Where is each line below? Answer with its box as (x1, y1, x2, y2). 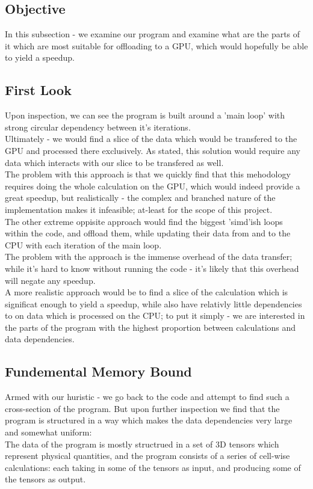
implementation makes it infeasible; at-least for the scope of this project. (5, 203, 273, 215)
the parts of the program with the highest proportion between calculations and (5, 321, 296, 333)
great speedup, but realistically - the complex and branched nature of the (5, 191, 276, 204)
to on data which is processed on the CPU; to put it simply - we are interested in (5, 309, 305, 322)
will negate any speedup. (5, 274, 96, 286)
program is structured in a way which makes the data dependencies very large (5, 414, 293, 426)
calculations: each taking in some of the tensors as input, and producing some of (5, 461, 301, 473)
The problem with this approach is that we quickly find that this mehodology (5, 168, 291, 180)
